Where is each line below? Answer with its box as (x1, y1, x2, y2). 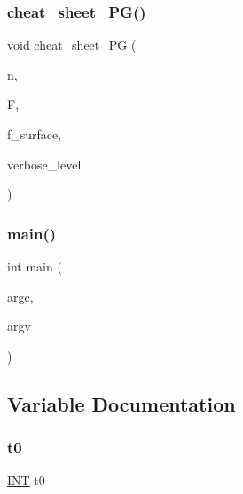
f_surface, (7, 125, 62, 143)
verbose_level (7, 154, 82, 173)
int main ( (7, 257, 62, 275)
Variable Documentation (7, 389, 236, 417)
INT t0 (7, 471, 45, 490)
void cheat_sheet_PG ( (7, 35, 137, 54)
